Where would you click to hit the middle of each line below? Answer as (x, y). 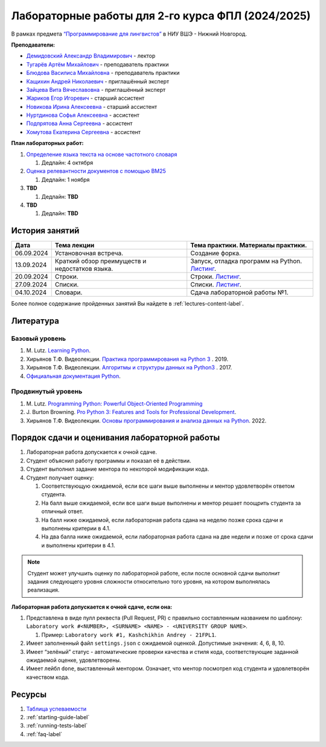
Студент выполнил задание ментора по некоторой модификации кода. (118, 469)
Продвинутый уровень (47, 392)
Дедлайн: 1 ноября (66, 179)
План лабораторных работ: (47, 143)
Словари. (69, 293)
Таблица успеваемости (56, 709)
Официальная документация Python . (73, 376)
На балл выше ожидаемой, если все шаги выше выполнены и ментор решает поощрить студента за (171, 503)
